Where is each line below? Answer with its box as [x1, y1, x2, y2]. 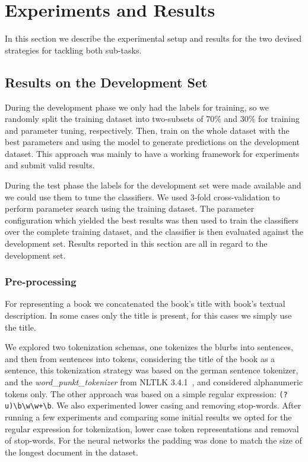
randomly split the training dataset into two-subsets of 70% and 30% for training [5, 112, 300, 125]
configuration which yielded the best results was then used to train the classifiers [5, 213, 299, 226]
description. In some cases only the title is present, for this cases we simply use [5, 309, 292, 322]
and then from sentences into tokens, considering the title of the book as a [5, 352, 275, 364]
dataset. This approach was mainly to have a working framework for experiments [5, 147, 300, 159]
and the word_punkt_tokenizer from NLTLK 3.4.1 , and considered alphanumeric [5, 376, 303, 388]
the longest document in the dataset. [5, 445, 138, 458]
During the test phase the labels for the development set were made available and [5, 179, 301, 191]
